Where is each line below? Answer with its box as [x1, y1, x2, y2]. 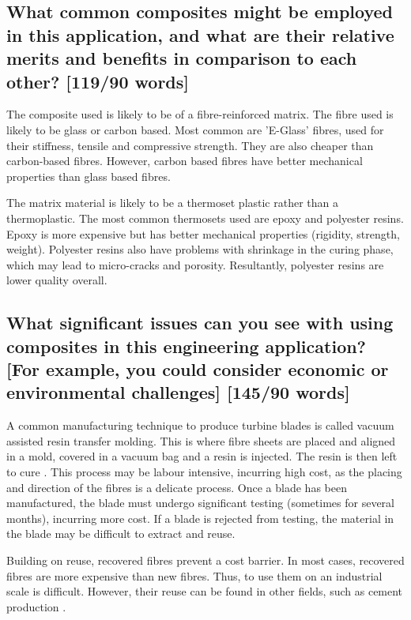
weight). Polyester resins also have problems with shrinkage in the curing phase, [6, 241, 394, 257]
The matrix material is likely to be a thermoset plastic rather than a [6, 194, 339, 211]
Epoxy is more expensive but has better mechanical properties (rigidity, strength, [6, 225, 400, 242]
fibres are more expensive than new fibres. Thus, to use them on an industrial [6, 567, 383, 584]
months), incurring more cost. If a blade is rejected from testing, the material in [6, 509, 394, 526]
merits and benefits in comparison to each [6, 46, 357, 70]
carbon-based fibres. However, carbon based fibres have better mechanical [6, 152, 363, 169]
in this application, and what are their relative [6, 22, 394, 47]
